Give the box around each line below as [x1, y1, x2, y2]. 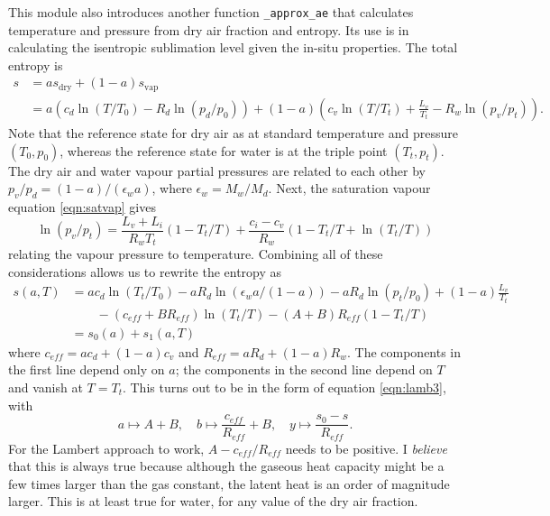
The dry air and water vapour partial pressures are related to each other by [8, 161, 426, 180]
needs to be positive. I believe [285, 438, 447, 457]
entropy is [8, 55, 63, 74]
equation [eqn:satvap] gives [8, 197, 156, 216]
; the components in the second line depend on [175, 360, 433, 379]
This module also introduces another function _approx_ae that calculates [8, 3, 414, 21]
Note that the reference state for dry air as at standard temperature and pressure [8, 123, 458, 142]
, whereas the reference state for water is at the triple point [60, 141, 388, 160]
